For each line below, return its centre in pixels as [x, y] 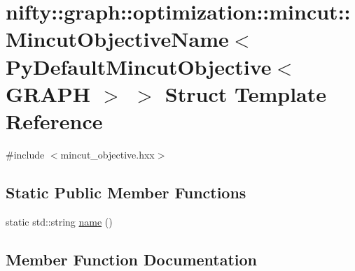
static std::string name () [59, 221]
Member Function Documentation [132, 259]
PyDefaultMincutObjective [139, 66]
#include [25, 154]
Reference [54, 120]
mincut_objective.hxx [107, 154]
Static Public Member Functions [126, 192]
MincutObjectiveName [117, 39]
